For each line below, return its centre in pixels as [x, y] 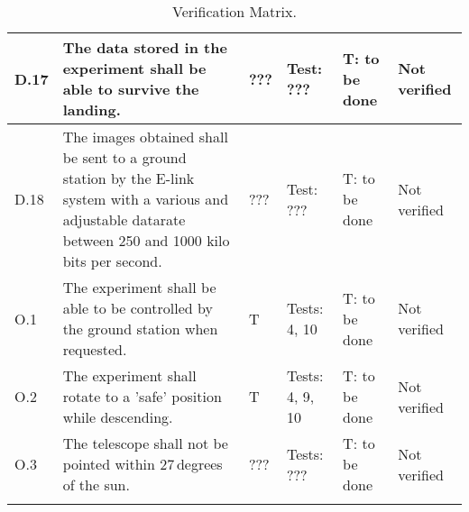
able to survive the [131, 89]
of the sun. [96, 485]
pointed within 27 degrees [143, 464]
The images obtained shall [145, 137]
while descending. [118, 417]
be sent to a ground [124, 157]
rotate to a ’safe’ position [142, 396]
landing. [92, 110]
